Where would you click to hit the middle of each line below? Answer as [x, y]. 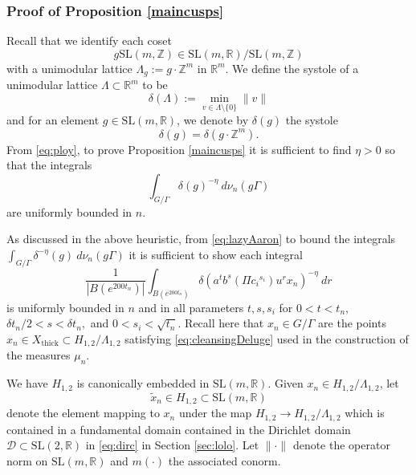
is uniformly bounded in [65, 307]
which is [365, 413]
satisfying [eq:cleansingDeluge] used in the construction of [267, 338]
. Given [285, 383]
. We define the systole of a [292, 68]
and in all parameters [191, 307]
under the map [215, 413]
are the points [352, 323]
